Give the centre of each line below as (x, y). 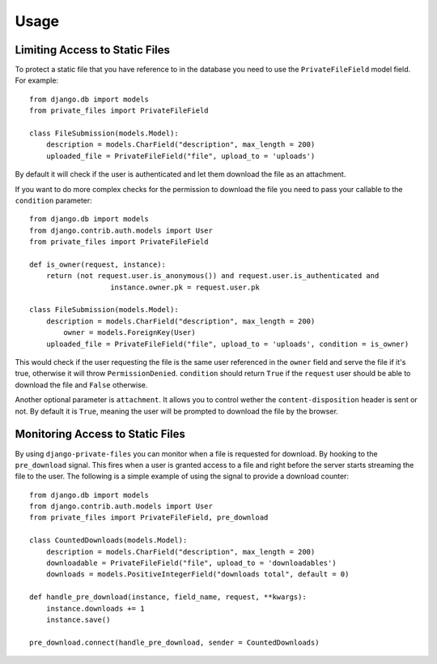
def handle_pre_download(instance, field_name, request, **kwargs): (168, 597)
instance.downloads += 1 (95, 608)
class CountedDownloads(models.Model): (108, 540)
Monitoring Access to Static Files (100, 434)
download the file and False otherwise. (81, 384)
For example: (37, 80)
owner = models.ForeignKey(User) (129, 333)
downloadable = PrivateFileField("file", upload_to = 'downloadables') (191, 563)
